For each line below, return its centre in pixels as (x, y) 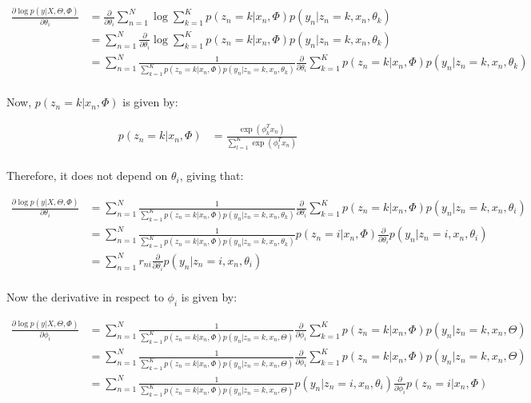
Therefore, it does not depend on (87, 176)
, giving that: (212, 176)
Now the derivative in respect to (85, 296)
